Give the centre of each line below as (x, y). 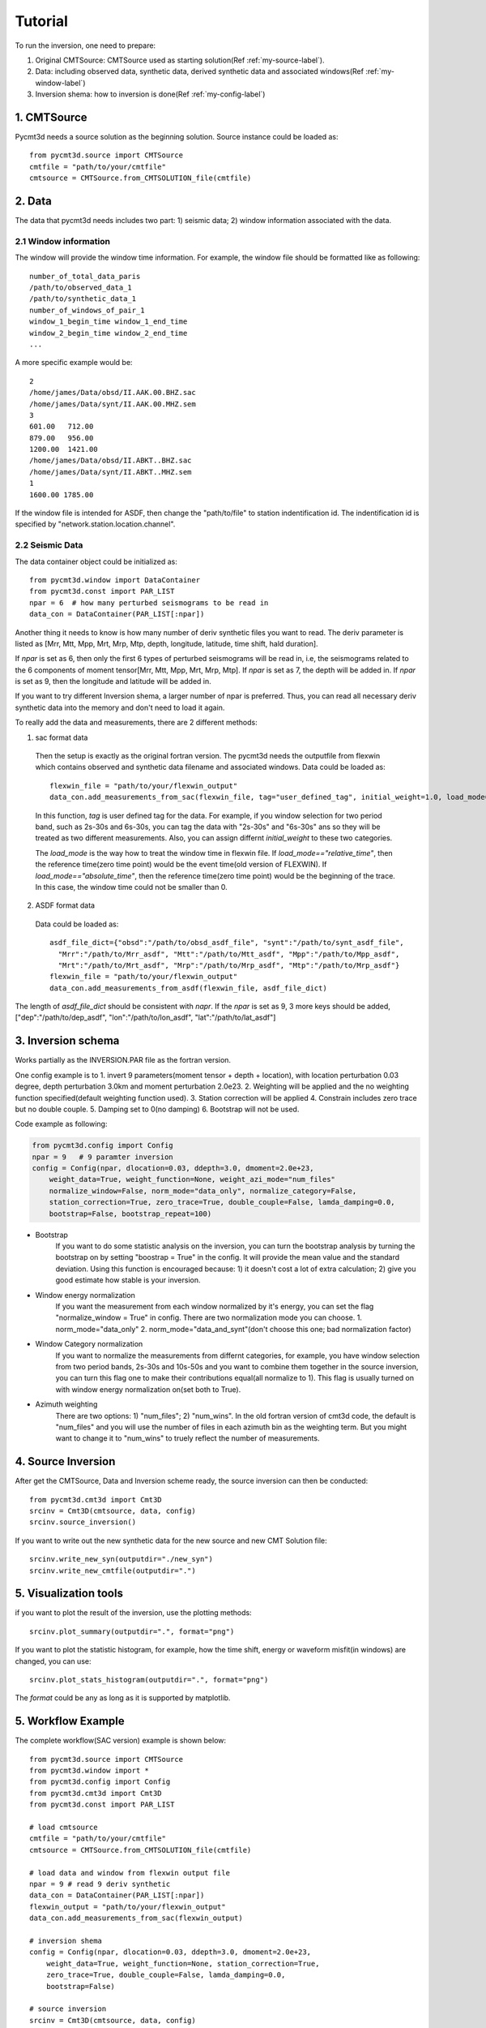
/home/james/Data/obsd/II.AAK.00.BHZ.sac (113, 393)
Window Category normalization (89, 1344)
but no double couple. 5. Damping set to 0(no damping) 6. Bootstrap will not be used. (157, 1109)
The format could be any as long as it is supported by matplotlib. (123, 1698)
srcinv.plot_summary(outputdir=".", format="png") (132, 1631)
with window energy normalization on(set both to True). (148, 1389)
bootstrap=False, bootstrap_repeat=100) (130, 1214)
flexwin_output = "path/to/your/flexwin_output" (128, 1907)
